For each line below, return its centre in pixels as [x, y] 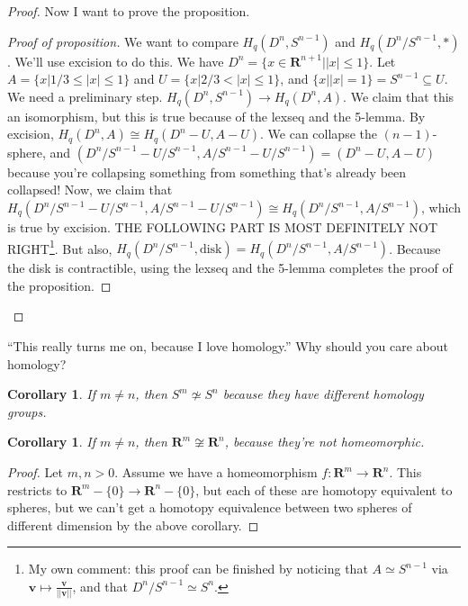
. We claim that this [399, 96]
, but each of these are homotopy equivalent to [324, 489]
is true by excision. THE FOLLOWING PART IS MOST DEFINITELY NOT [223, 227]
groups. [27, 411]
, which [441, 208]
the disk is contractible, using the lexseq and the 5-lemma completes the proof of [230, 268]
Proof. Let [35, 472]
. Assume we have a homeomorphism [216, 472]
